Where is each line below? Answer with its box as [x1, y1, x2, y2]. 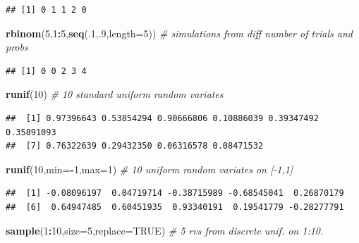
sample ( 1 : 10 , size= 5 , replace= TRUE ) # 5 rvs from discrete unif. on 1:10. [6, 223, 324, 237]
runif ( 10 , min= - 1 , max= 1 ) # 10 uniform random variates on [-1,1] [6, 161, 293, 176]
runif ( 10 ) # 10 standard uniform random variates [6, 87, 224, 101]
